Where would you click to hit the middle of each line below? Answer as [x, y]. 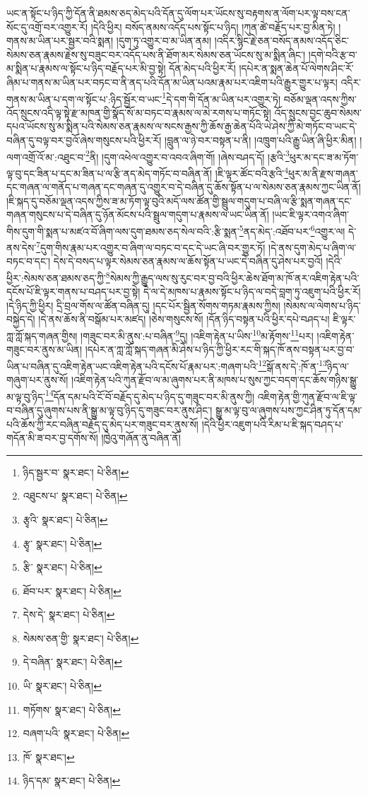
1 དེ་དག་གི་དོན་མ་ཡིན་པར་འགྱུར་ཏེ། [221, 98]
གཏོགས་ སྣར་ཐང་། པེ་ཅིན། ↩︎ [72, 709]
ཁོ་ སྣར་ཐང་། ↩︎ [49, 756]
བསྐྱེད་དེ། [21, 319]
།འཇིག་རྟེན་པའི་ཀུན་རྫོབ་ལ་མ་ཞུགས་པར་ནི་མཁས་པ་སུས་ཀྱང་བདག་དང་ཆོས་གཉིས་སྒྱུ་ [215, 380]
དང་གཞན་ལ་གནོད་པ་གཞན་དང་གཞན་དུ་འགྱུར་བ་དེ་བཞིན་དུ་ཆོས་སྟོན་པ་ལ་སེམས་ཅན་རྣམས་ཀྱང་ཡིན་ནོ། [184, 187]
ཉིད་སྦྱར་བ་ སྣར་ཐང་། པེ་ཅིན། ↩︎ [76, 472]
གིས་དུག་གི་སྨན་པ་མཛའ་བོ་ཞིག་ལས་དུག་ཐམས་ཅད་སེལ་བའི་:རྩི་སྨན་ [123, 231]
